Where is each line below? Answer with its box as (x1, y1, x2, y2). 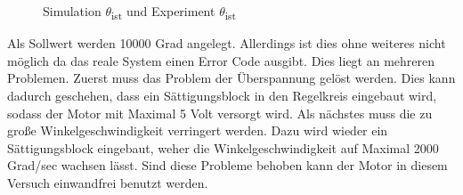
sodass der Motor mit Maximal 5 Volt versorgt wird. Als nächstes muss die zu (7, 103, 433, 122)
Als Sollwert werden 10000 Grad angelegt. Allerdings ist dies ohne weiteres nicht (7, 34, 446, 53)
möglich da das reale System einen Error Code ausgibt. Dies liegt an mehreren (7, 51, 435, 69)
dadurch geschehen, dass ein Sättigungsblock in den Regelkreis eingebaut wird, (7, 85, 437, 104)
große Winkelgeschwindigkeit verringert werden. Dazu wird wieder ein (7, 121, 388, 140)
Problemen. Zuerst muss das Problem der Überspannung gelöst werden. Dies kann (7, 69, 456, 87)
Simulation (43, 2, 102, 20)
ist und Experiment (110, 2, 215, 22)
